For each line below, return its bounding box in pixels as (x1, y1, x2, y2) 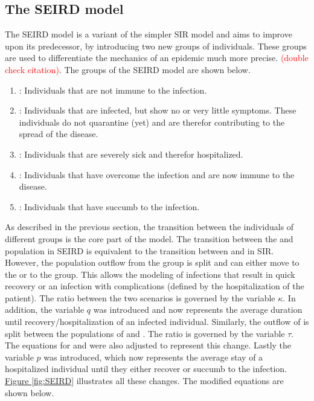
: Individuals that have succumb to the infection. (19, 200, 200, 213)
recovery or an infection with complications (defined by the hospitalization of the (5, 280, 304, 292)
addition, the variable (5, 303, 85, 316)
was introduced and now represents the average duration (93, 303, 303, 316)
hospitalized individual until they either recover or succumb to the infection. (5, 362, 287, 375)
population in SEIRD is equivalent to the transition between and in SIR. (5, 244, 274, 257)
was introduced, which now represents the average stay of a (43, 350, 263, 363)
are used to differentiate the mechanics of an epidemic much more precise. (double (5, 51, 309, 64)
